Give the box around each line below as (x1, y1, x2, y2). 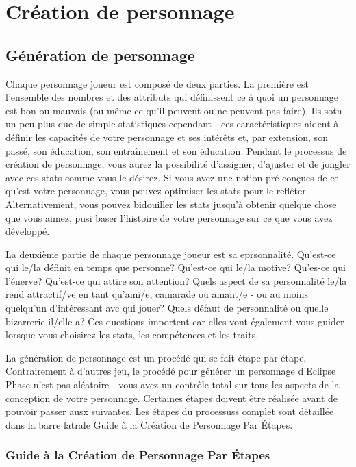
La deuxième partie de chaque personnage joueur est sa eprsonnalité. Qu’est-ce (5, 247, 336, 261)
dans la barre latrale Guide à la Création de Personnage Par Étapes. (5, 417, 293, 431)
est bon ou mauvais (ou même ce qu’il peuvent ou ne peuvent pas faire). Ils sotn (5, 103, 342, 117)
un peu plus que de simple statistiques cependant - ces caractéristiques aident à (5, 116, 339, 131)
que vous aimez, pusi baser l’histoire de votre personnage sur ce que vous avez (5, 210, 333, 225)
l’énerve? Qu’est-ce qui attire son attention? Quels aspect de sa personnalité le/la (5, 273, 347, 288)
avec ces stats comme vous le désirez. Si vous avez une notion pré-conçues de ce (5, 170, 339, 184)
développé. (5, 224, 50, 238)
